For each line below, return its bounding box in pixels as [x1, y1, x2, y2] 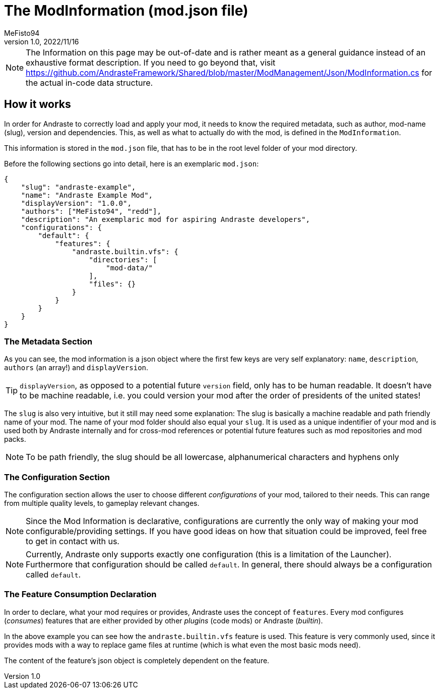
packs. [4, 435, 26, 444]
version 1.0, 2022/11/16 [4, 37, 79, 46]
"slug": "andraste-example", [21, 183, 136, 191]
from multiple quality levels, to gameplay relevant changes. [4, 499, 200, 508]
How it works [4, 98, 71, 111]
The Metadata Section [4, 336, 93, 346]
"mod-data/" [106, 263, 153, 272]
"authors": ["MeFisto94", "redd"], [21, 207, 161, 215]
